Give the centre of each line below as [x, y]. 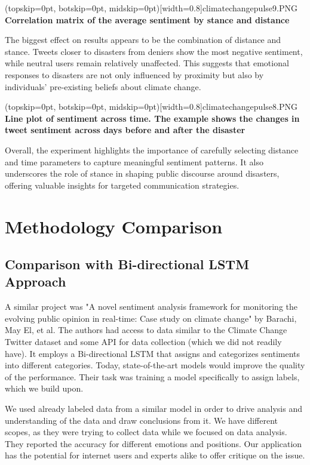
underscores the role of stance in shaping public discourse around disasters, [142, 173]
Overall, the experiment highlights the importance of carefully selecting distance [152, 150]
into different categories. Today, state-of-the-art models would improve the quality [155, 365]
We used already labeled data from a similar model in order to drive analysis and [154, 409]
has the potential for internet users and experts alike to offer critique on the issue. [155, 455]
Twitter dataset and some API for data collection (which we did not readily [143, 342]
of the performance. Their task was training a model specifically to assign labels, [152, 376]
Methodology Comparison [114, 226]
